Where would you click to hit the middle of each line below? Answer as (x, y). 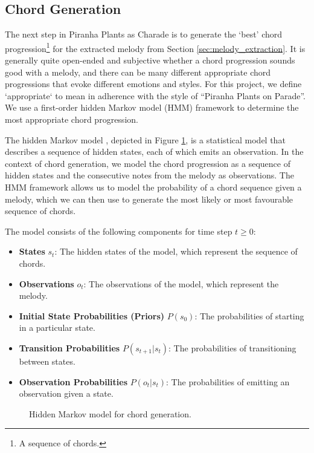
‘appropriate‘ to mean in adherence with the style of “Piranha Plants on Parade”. (155, 95)
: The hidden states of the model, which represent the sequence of (176, 251)
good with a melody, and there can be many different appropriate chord (138, 72)
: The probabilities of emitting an (228, 381)
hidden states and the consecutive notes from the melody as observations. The (149, 175)
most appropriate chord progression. (72, 119)
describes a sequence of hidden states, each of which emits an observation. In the (154, 152)
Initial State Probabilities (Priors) (92, 315)
